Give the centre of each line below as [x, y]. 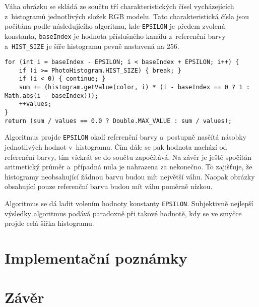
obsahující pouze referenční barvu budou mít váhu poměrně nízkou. [109, 186]
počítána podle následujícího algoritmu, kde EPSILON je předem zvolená [115, 26]
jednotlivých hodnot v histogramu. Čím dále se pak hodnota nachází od [116, 147]
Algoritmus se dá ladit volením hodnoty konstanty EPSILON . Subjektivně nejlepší [129, 203]
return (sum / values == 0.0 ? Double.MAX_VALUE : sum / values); [118, 121]
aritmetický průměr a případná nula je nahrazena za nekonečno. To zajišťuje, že [128, 167]
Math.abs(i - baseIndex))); [52, 96]
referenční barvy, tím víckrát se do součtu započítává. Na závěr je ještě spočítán [128, 157]
